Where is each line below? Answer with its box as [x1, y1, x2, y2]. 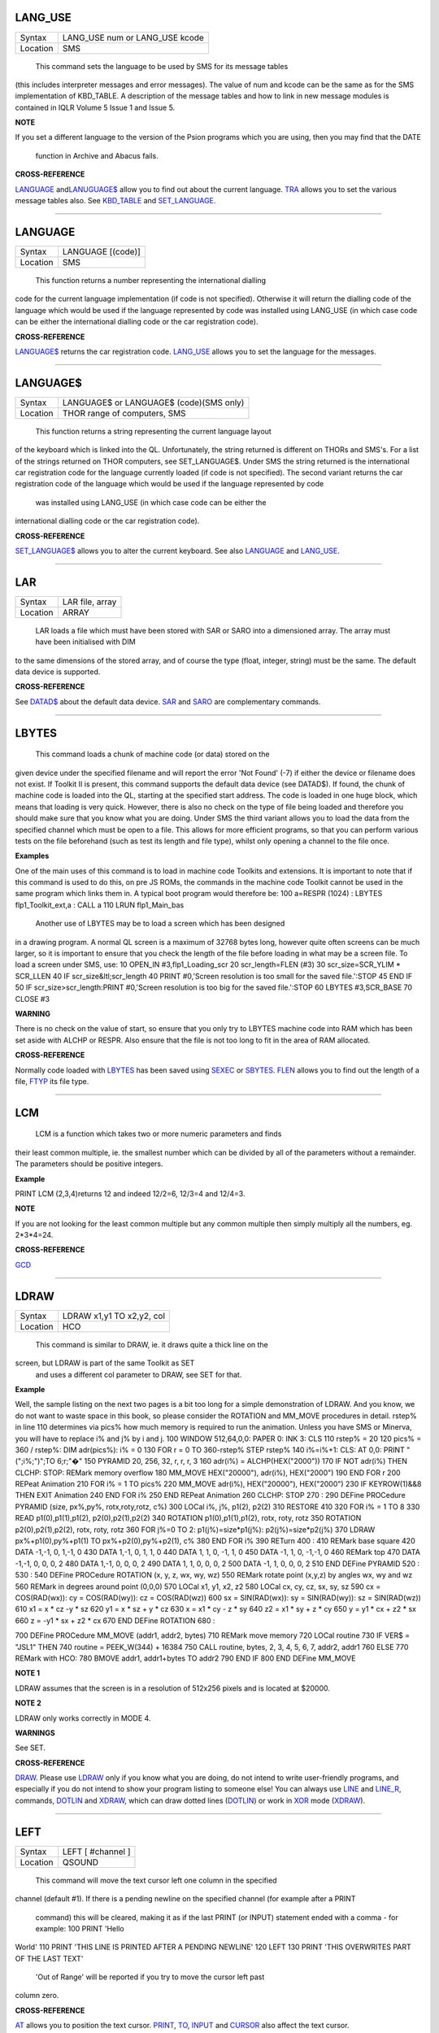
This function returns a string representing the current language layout [35, 426, 272, 436]
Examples [15, 851, 50, 861]
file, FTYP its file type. [15, 1076, 89, 1086]
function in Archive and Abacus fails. [35, 150, 159, 160]
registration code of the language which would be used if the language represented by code [15, 479, 324, 489]
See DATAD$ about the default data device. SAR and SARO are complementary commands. [15, 696, 321, 707]
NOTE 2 [15, 1698, 41, 1708]
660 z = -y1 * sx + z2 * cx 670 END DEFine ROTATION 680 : [15, 1615, 215, 1626]
